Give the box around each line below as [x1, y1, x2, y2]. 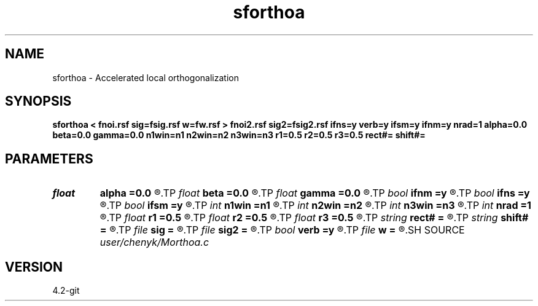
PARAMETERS [5, 151, 93, 167]
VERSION [5, 259, 63, 275]
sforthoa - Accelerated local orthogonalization [52, 72, 239, 83]
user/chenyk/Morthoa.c [99, 236, 209, 249]
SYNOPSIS [5, 93, 72, 109]
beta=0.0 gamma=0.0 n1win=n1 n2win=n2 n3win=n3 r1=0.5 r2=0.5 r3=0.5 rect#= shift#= [52, 130, 426, 141]
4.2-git [52, 285, 80, 296]
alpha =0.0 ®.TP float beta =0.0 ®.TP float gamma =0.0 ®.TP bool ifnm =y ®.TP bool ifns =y [99, 187, 530, 200]
